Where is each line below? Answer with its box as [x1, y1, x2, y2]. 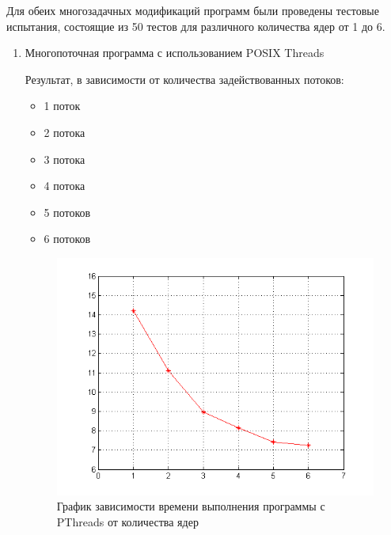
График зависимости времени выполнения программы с [56, 498, 325, 514]
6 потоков [44, 230, 91, 247]
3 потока [44, 150, 85, 167]
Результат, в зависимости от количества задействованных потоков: [25, 70, 344, 87]
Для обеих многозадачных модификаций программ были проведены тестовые [6, 2, 379, 18]
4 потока [44, 177, 85, 194]
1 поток [44, 97, 81, 114]
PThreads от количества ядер [56, 513, 199, 529]
